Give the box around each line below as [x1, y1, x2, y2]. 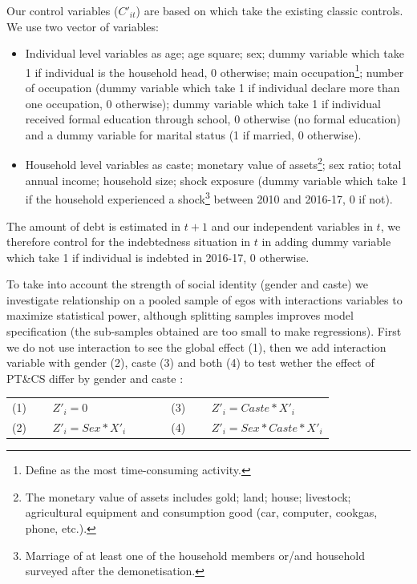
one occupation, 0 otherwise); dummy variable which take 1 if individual [25, 95, 381, 111]
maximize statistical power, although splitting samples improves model [6, 307, 354, 324]
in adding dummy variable [261, 233, 391, 250]
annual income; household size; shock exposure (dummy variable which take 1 [25, 171, 407, 188]
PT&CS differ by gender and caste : [6, 369, 184, 386]
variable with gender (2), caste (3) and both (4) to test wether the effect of [6, 354, 374, 371]
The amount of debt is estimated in [6, 217, 181, 234]
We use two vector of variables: [6, 18, 159, 34]
